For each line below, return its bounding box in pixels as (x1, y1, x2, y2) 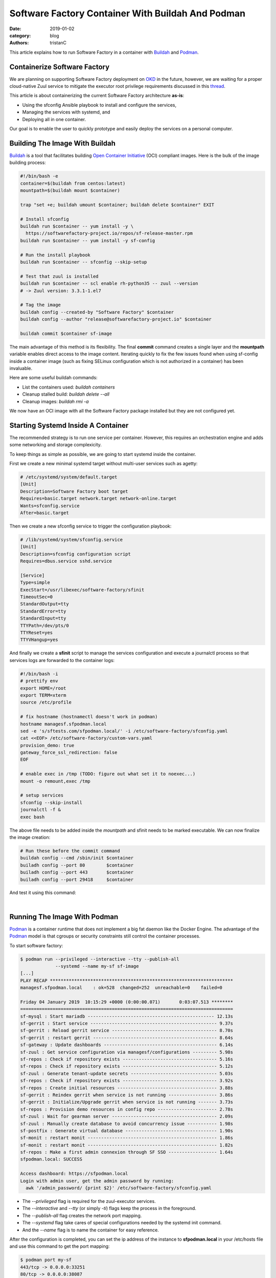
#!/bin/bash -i (20, 671, 58, 677)
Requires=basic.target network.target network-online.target (20, 496, 177, 501)
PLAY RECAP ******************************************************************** (20, 977, 234, 984)
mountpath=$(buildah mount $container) (20, 188, 120, 194)
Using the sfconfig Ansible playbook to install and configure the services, (22, 102, 176, 108)
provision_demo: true (20, 742, 75, 748)
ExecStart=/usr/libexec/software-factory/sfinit (20, 587, 145, 592)
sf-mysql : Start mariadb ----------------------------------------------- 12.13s (20, 1013, 234, 1019)
